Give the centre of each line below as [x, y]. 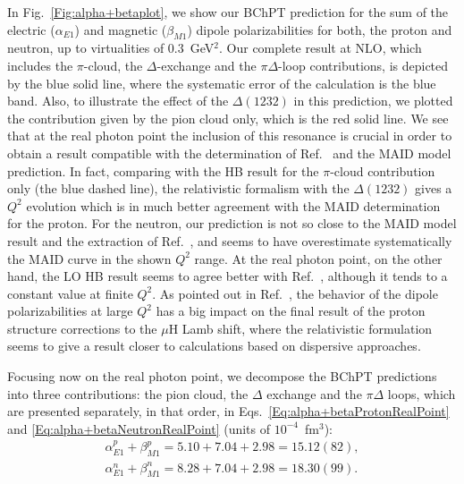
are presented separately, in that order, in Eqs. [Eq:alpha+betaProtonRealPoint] [228, 411]
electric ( [31, 29]
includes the [40, 65]
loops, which [422, 393]
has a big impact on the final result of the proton [291, 311]
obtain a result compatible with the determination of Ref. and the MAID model [229, 153]
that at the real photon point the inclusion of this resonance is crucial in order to [230, 136]
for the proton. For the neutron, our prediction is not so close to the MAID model [232, 223]
